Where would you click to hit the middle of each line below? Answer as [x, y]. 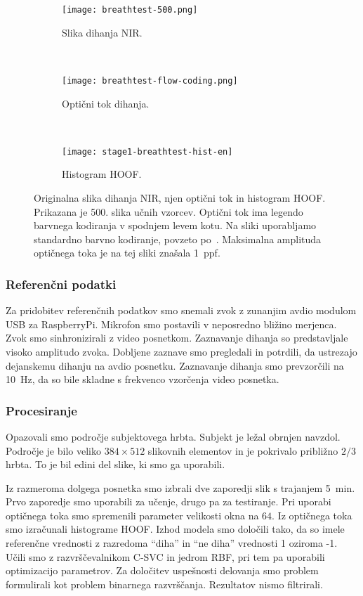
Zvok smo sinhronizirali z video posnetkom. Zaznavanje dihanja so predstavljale [177, 338]
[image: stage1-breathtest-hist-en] [147, 151]
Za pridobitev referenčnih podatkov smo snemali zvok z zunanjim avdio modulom [181, 310]
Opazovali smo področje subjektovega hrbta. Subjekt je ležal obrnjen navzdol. [173, 436]
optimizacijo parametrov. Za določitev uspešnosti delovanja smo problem [162, 570]
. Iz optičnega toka [312, 515]
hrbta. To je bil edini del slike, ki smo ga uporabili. [115, 464]
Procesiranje [41, 410]
